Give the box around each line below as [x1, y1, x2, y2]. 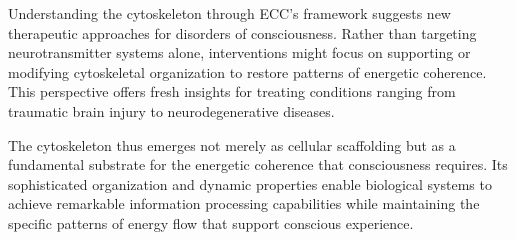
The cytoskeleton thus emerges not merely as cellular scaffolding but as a [8, 134, 456, 155]
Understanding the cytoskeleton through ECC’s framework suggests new [8, 3, 451, 23]
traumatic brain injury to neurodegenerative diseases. [8, 100, 335, 121]
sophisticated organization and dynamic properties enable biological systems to [8, 173, 492, 194]
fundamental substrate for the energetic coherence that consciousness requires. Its [8, 154, 508, 175]
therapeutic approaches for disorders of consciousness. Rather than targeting [8, 22, 477, 43]
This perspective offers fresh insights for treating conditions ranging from [8, 81, 456, 102]
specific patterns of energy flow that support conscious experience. [8, 212, 414, 233]
